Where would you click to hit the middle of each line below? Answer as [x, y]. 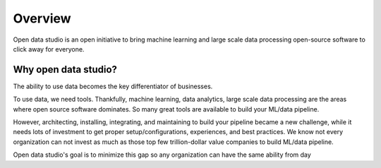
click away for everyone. [49, 49]
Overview [42, 18]
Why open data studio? [65, 70]
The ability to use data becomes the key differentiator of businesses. [113, 86]
